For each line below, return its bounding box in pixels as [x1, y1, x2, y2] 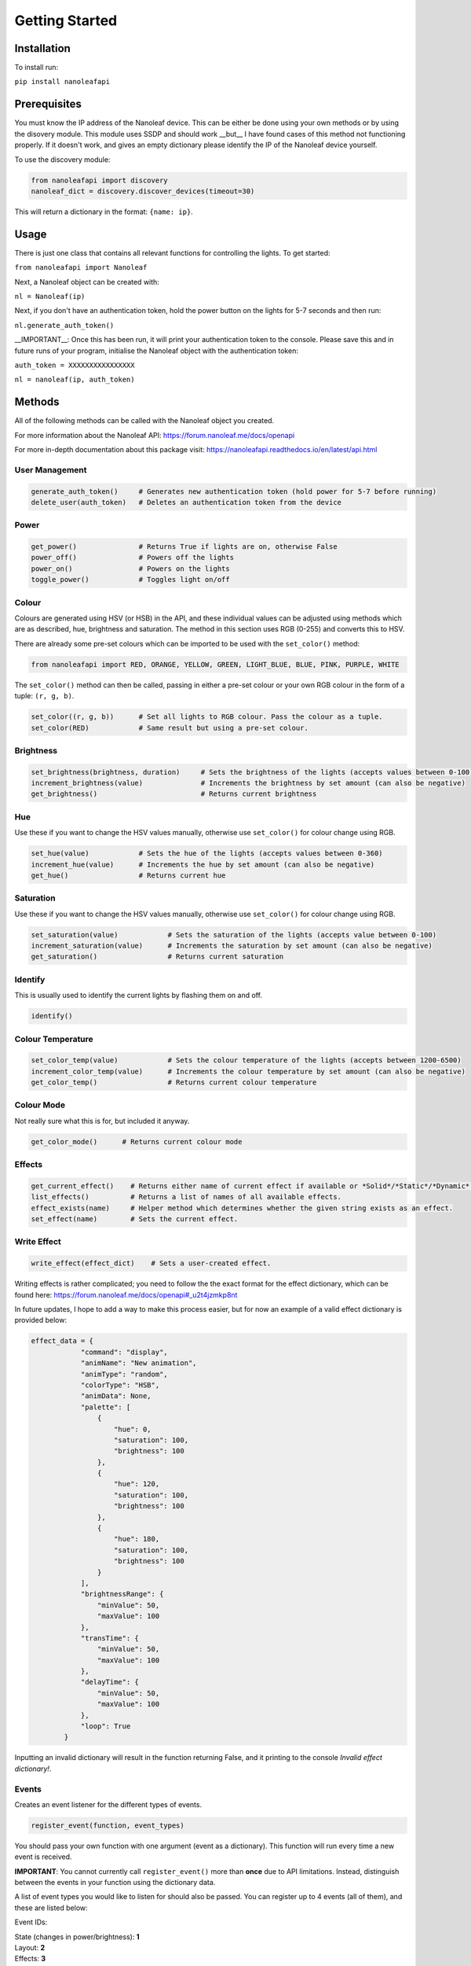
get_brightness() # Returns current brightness [31, 790, 317, 798]
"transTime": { [80, 1633, 139, 1643]
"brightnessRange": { [80, 1589, 164, 1599]
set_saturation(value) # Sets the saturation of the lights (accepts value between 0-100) [31, 930, 437, 939]
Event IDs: [14, 1917, 48, 1927]
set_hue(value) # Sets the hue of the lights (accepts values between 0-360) [31, 849, 384, 858]
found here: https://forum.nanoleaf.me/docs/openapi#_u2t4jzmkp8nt [14, 1290, 238, 1299]
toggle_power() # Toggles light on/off [31, 575, 231, 584]
